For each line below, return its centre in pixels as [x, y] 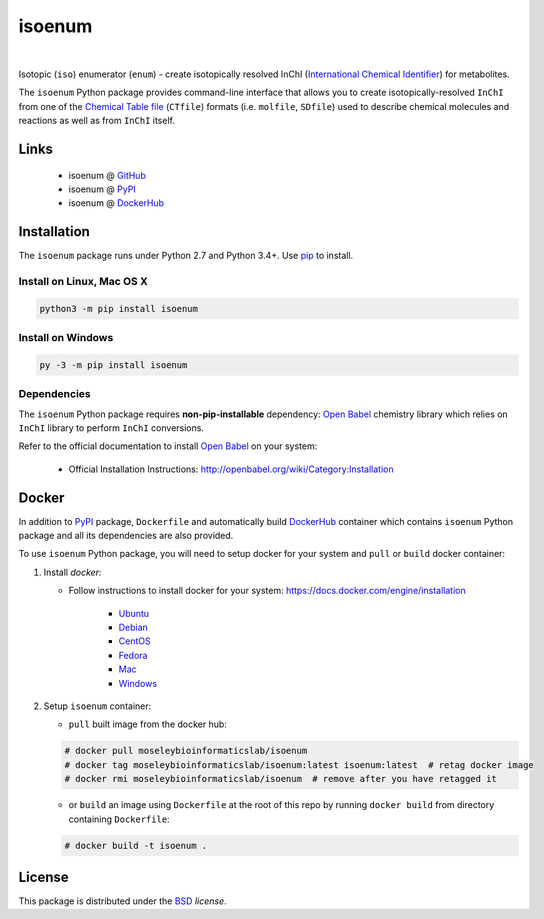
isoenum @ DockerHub [116, 203]
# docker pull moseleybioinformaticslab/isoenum [186, 751]
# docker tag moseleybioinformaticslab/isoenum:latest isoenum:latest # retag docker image [299, 764]
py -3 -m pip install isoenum [113, 364]
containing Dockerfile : [119, 819]
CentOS [134, 641]
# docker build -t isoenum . [136, 845]
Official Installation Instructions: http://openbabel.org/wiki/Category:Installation [231, 469]
